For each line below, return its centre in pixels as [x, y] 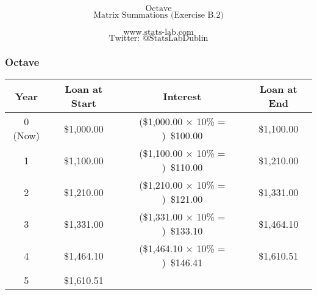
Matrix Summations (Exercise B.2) [158, 15]
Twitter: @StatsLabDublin [158, 38]
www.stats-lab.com [158, 32]
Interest [182, 96]
